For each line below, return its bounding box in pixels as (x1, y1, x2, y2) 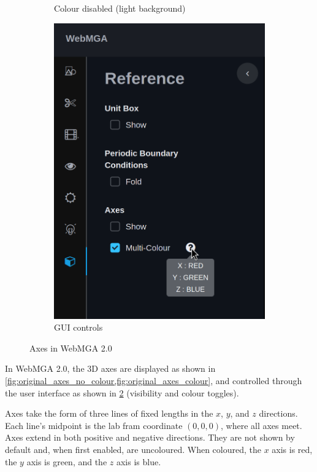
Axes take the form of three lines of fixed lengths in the (5, 407, 213, 420)
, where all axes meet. (221, 419, 302, 431)
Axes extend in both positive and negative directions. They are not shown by (5, 431, 295, 444)
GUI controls (54, 321, 103, 334)
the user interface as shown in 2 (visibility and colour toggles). (5, 386, 239, 399)
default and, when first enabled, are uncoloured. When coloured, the (5, 443, 261, 456)
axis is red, (272, 443, 313, 456)
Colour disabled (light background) (54, 2, 186, 14)
